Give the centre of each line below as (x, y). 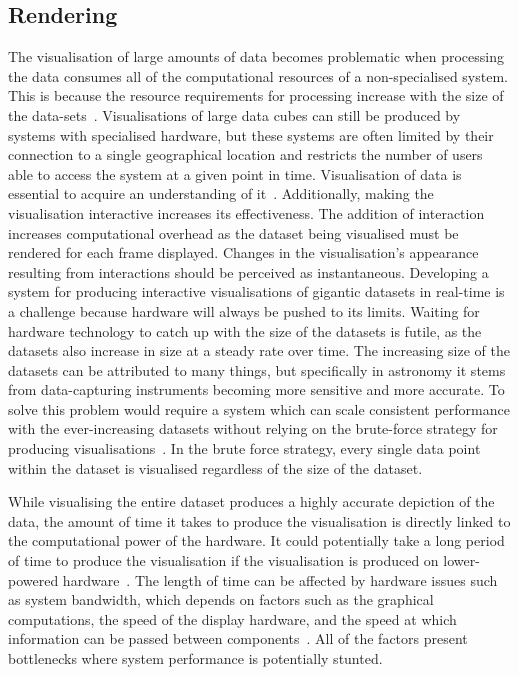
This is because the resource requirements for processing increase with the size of (256, 95)
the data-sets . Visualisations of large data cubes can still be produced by (234, 114)
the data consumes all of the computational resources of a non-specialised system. (258, 75)
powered (33, 579)
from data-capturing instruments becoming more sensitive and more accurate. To (256, 389)
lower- (461, 560)
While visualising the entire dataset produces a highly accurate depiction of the (251, 501)
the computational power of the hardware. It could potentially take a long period (256, 540)
